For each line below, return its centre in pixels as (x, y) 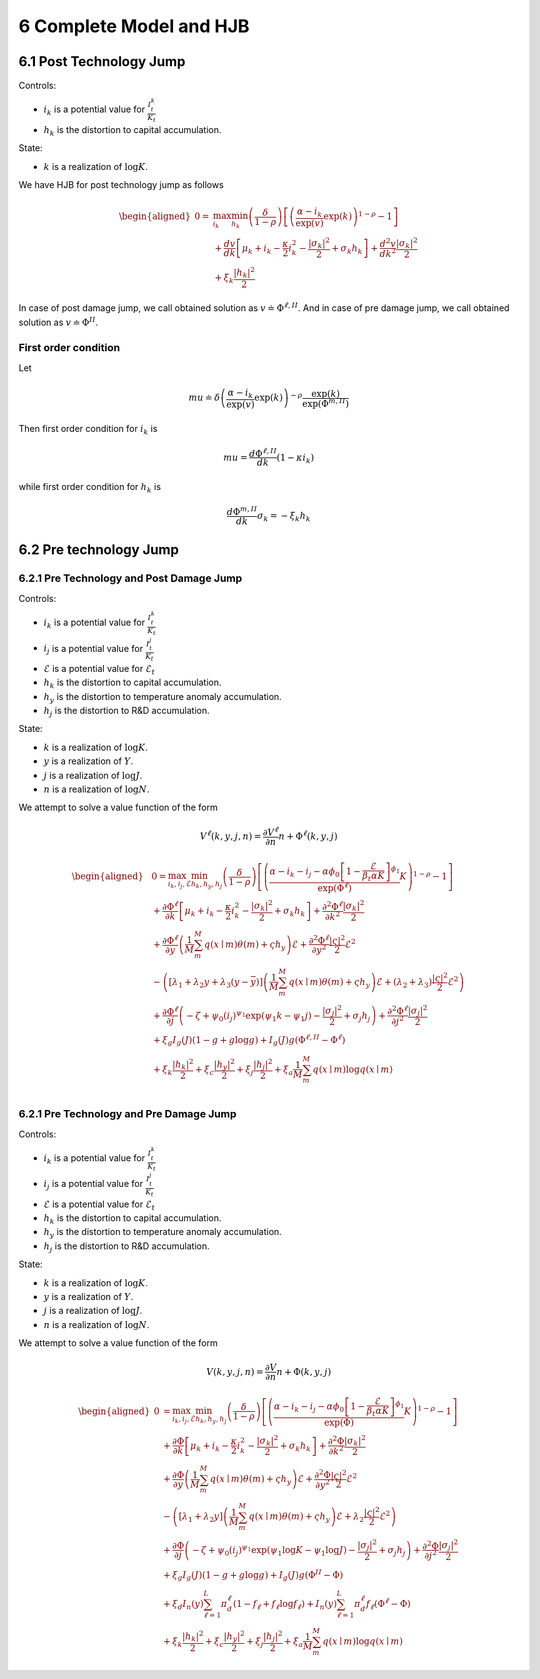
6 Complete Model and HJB (134, 26)
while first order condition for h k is (90, 488)
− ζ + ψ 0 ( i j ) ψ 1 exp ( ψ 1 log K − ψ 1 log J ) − (274, 1550)
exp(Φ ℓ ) (334, 887)
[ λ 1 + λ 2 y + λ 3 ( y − (208, 983)
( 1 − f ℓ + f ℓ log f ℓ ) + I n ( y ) (284, 1605)
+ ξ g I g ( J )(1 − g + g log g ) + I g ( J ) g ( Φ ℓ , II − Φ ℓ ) (249, 1040)
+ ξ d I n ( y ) (183, 1605)
